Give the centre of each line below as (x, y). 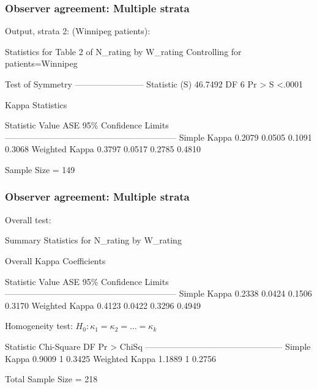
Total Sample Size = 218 (51, 379)
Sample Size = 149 (40, 169)
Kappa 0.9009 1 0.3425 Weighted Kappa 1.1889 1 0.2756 (110, 358)
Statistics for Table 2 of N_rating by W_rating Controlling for (123, 51)
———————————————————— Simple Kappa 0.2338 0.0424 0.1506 (158, 293)
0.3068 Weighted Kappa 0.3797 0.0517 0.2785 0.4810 (103, 149)
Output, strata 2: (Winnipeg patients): (78, 31)
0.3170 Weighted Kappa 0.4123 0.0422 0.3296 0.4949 (103, 305)
